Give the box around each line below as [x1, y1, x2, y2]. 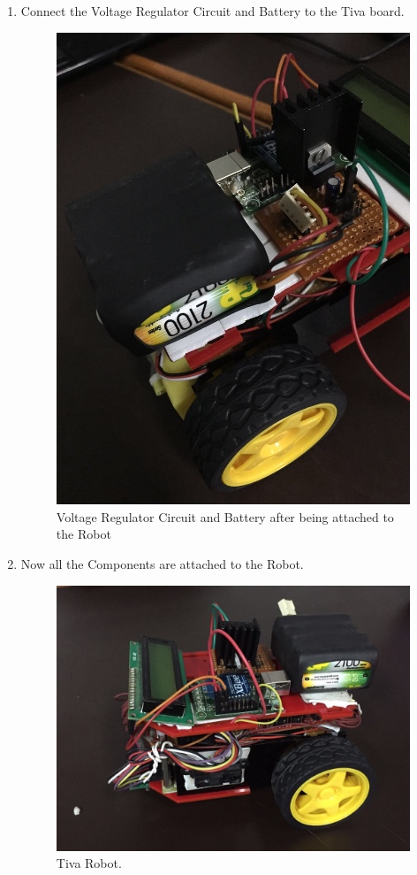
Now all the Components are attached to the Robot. [20, 554, 304, 572]
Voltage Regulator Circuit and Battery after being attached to [56, 507, 394, 526]
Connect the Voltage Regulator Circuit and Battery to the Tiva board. [20, 2, 405, 19]
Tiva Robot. [56, 854, 122, 872]
